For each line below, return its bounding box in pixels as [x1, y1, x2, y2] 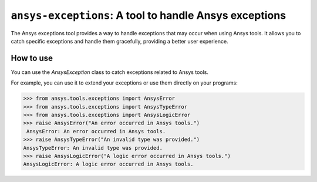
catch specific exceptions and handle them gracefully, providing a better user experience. [11, 38, 228, 45]
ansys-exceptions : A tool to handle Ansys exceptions [11, 9, 286, 22]
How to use [11, 53, 53, 63]
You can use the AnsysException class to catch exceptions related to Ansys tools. [11, 68, 208, 76]
